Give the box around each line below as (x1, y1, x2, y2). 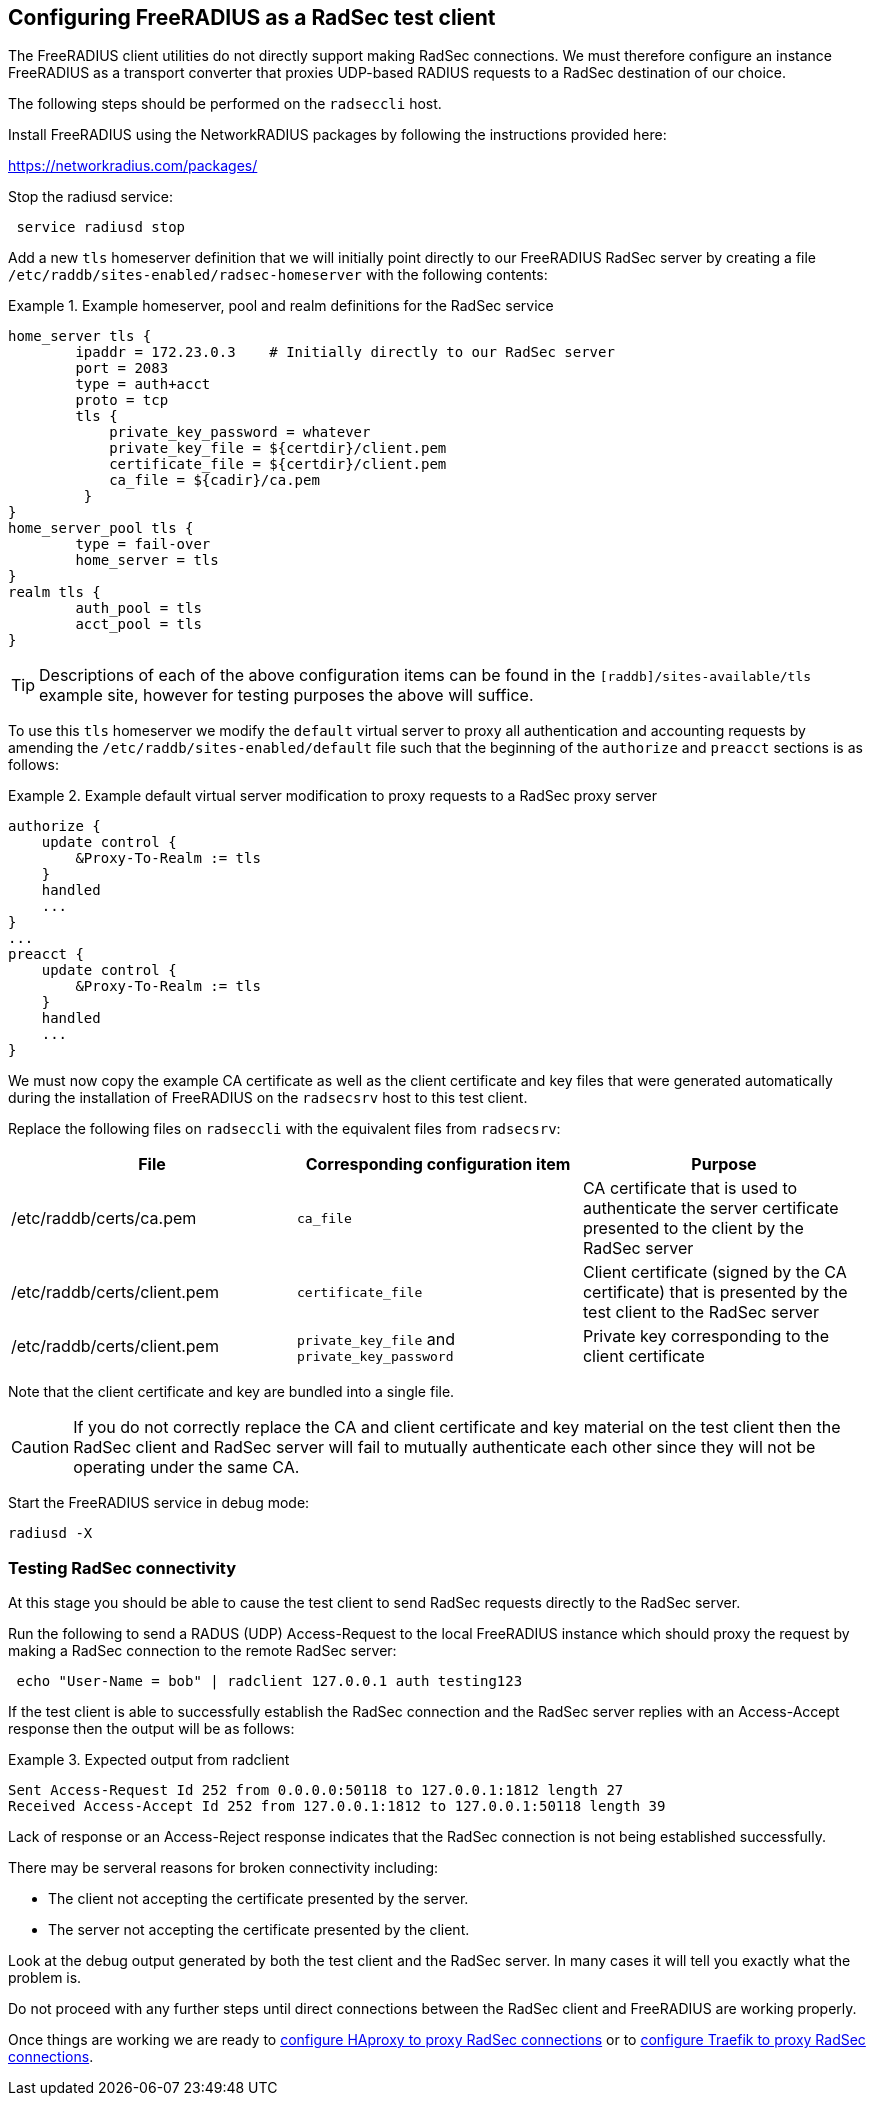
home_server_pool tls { (8, 520, 194, 537)
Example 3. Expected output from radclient (8, 1751, 290, 1769)
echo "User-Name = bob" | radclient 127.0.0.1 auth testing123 (16, 1673, 523, 1690)
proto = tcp (75, 392, 169, 409)
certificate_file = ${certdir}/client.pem (109, 456, 447, 473)
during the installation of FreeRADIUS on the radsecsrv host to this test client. (8, 1089, 528, 1107)
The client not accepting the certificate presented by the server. (48, 1890, 469, 1908)
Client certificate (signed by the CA (582, 1262, 847, 1283)
